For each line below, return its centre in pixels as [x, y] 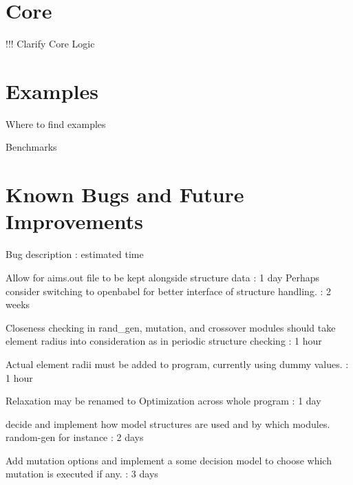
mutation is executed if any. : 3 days [82, 474]
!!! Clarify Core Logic [50, 44]
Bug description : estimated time [75, 254]
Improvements [75, 221]
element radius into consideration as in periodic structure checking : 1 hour [164, 341]
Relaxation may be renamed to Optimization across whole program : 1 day [163, 401]
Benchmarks [31, 147]
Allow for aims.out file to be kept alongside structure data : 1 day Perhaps [163, 277]
